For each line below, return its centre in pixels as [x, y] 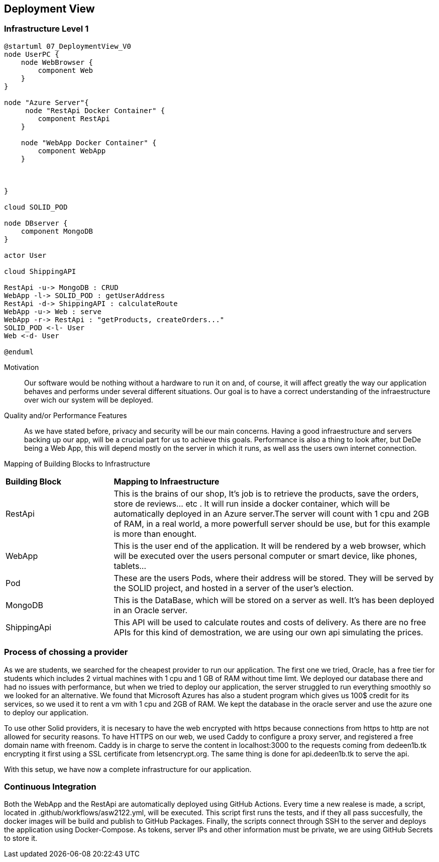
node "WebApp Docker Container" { [89, 142]
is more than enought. [155, 534]
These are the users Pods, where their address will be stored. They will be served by [274, 578]
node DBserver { [36, 223]
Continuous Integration [50, 786]
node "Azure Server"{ [46, 102]
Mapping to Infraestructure [167, 481]
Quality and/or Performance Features [66, 415]
